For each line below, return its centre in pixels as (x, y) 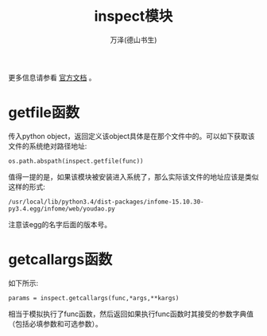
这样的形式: (27, 187)
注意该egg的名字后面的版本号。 (60, 224)
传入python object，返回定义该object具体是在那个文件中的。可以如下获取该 (132, 136)
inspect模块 (133, 16)
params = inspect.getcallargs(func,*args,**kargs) (94, 298)
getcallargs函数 (60, 260)
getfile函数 (44, 113)
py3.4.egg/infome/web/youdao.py (62, 209)
